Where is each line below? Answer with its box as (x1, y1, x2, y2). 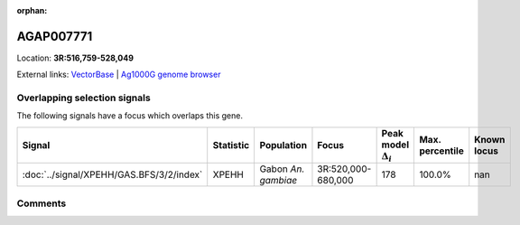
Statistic (212, 139, 250, 152)
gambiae (259, 174, 298, 187)
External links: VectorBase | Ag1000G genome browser (16, 69, 221, 80)
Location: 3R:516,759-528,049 (16, 52, 135, 63)
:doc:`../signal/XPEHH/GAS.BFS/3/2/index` (22, 168, 203, 181)
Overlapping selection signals (16, 91, 151, 104)
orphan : (16, 5, 48, 15)
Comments (16, 197, 67, 210)
